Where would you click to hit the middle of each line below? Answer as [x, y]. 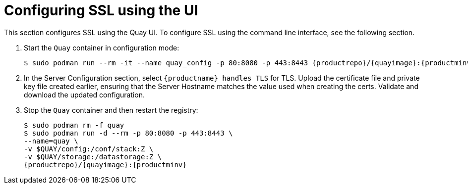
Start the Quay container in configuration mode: [102, 47]
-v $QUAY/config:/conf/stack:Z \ [89, 149]
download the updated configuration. [84, 94]
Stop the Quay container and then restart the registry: [111, 110]
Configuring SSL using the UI [101, 10]
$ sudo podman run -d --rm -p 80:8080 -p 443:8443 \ [128, 133]
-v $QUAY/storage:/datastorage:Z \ [93, 157]
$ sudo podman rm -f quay [74, 125]
